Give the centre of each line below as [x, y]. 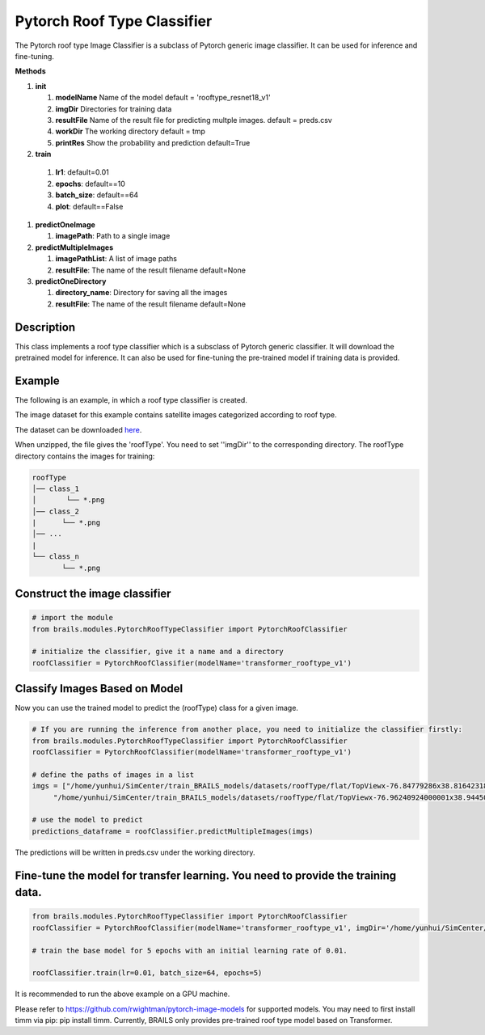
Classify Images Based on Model [99, 689]
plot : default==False [89, 206]
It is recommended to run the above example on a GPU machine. [122, 994]
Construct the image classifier [93, 594]
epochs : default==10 [90, 184]
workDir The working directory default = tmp [131, 131]
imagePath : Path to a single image [113, 236]
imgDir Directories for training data [114, 108]
